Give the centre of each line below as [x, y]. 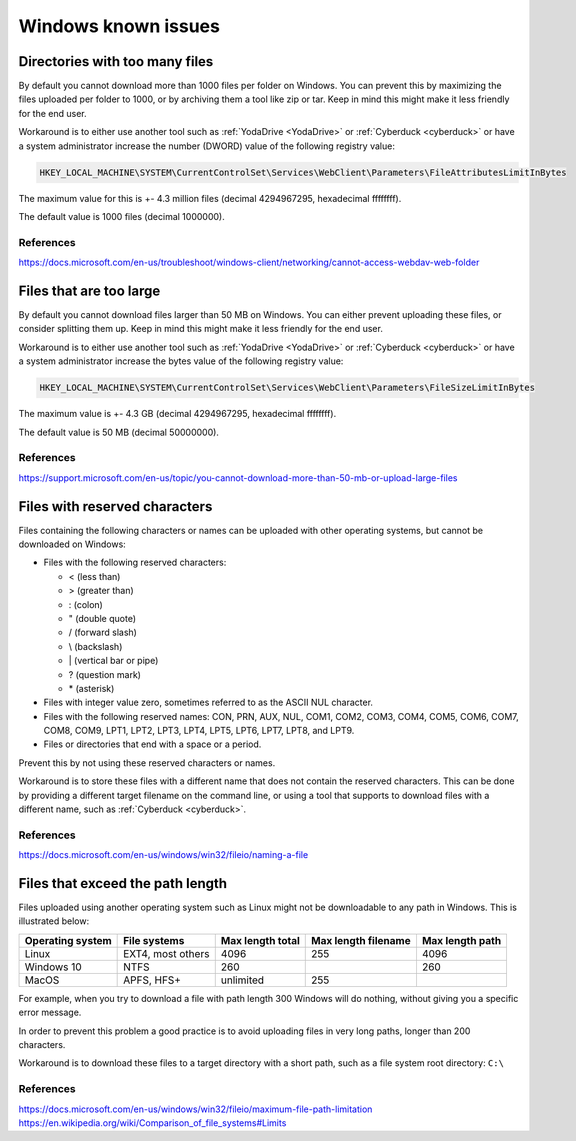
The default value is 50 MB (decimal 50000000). [119, 432]
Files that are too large [89, 290]
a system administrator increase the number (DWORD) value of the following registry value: [206, 146]
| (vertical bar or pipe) [113, 661]
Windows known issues [119, 26]
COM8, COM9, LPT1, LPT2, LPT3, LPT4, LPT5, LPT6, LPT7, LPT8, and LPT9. [199, 731]
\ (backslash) [95, 646]
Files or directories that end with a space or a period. [152, 744]
